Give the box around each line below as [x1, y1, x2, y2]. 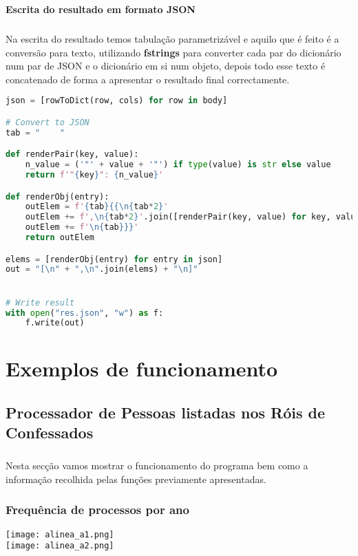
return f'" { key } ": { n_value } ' [25, 170, 164, 180]
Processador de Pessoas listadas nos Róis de [6, 402, 326, 423]
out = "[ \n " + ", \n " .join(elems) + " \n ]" [6, 264, 198, 275]
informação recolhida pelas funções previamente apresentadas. [6, 471, 266, 486]
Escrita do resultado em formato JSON [6, 2, 196, 16]
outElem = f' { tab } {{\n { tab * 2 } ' [25, 202, 169, 212]
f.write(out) [25, 318, 85, 328]
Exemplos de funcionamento [6, 354, 278, 383]
